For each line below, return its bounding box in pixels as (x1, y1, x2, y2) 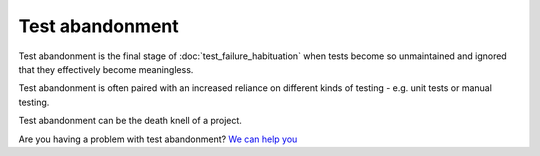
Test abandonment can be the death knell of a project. (18, 115, 242, 127)
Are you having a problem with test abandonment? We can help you (18, 133, 298, 145)
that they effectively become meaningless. (18, 63, 194, 75)
